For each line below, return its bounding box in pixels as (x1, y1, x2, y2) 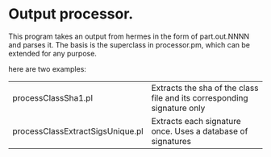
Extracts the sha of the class (151, 82, 259, 93)
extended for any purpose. (8, 48, 97, 58)
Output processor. (8, 5, 134, 23)
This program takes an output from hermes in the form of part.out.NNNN (8, 31, 250, 41)
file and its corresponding (151, 92, 248, 103)
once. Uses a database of (151, 126, 248, 137)
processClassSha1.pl (12, 92, 93, 103)
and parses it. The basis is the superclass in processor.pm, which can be (8, 39, 250, 49)
